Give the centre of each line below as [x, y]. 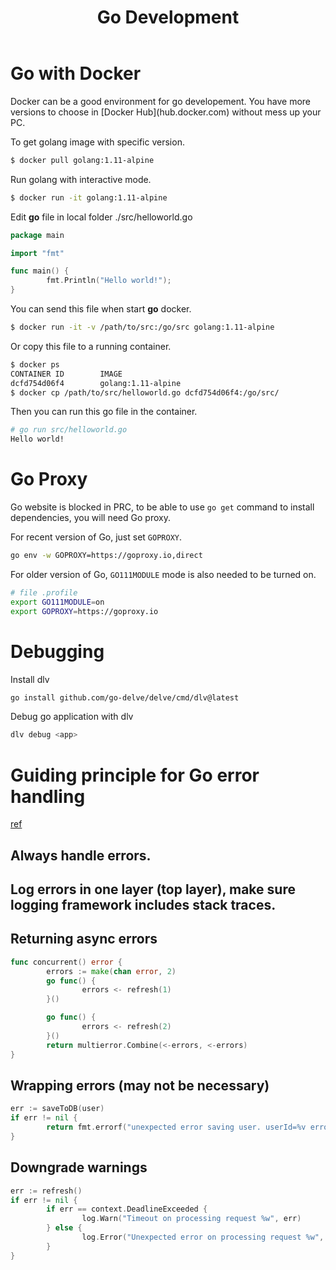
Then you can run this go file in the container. [104, 412]
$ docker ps [35, 364]
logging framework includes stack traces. [143, 905]
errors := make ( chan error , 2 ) [111, 971]
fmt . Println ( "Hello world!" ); [109, 281]
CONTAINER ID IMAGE [66, 374]
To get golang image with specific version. [97, 142]
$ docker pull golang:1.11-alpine [82, 160]
